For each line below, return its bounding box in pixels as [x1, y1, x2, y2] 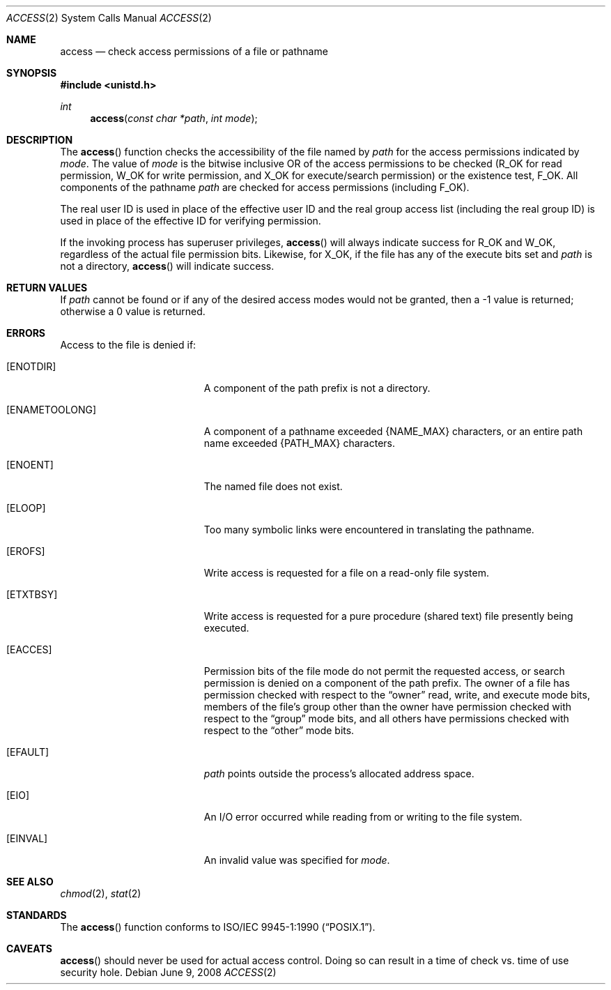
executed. [203, 622, 249, 634]
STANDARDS [6, 909, 67, 921]
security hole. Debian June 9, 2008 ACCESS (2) [60, 966, 277, 978]
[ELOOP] [6, 502, 46, 514]
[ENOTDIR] [6, 360, 56, 372]
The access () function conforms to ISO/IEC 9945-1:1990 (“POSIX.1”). [60, 921, 376, 933]
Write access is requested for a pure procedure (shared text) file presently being [203, 610, 573, 622]
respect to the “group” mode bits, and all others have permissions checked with [203, 713, 569, 724]
